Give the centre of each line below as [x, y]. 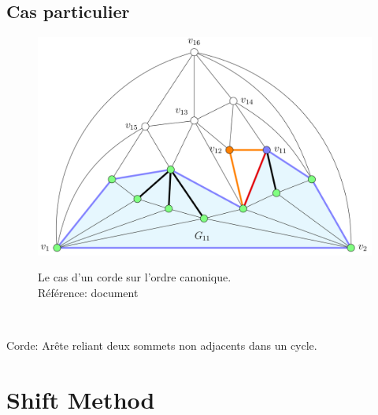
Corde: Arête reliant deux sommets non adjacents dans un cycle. [162, 345]
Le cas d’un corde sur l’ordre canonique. [135, 277]
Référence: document [88, 292]
